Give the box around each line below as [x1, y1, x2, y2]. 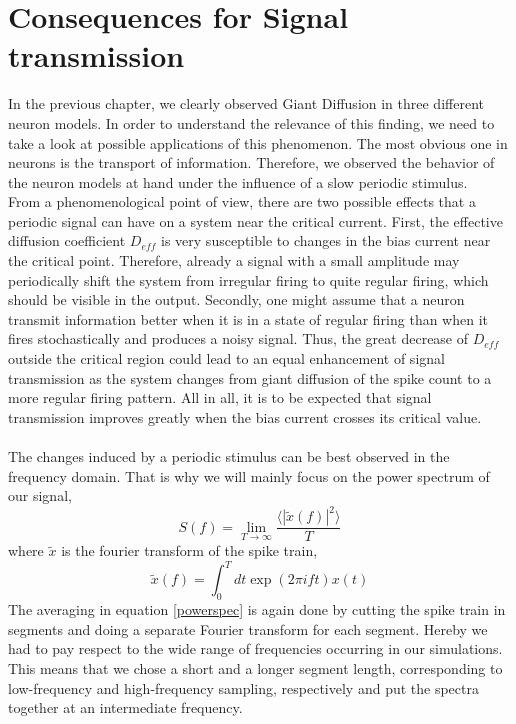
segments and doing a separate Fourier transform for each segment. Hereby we [8, 618, 488, 639]
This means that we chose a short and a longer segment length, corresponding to [8, 657, 503, 678]
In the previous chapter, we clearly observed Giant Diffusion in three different [8, 93, 484, 114]
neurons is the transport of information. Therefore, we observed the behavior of [8, 152, 495, 173]
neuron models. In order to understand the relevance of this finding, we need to [8, 112, 495, 133]
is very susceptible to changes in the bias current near [161, 230, 491, 251]
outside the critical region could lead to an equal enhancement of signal [8, 348, 445, 369]
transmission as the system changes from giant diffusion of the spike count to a [8, 367, 492, 388]
